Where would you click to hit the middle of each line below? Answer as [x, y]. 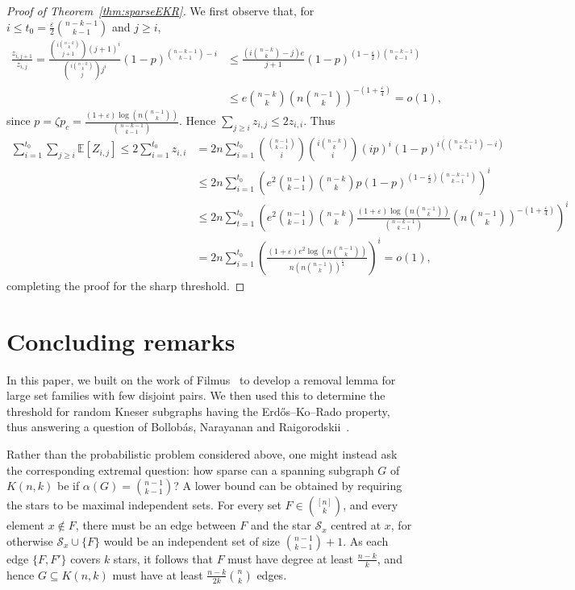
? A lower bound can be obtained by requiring [288, 486]
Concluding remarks [121, 341]
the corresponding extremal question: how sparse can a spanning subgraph [190, 470]
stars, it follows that [163, 558]
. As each [366, 540]
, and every [371, 505]
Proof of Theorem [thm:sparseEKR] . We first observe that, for [160, 10]
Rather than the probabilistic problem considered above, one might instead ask [202, 454]
